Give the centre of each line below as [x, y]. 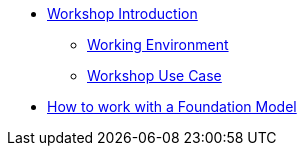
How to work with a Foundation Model [172, 106]
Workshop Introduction [122, 13]
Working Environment [158, 44]
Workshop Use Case [154, 75]
